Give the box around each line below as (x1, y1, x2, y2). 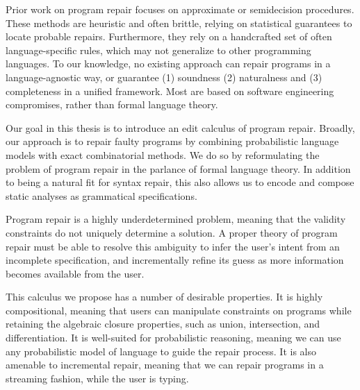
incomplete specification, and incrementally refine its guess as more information (6, 253, 344, 267)
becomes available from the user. (6, 266, 145, 280)
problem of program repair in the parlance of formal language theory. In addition (6, 161, 351, 176)
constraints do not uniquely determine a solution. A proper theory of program (6, 225, 338, 239)
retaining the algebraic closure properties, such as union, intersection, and (6, 316, 320, 331)
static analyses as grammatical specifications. (6, 188, 197, 203)
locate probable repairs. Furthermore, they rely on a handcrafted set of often (6, 29, 332, 44)
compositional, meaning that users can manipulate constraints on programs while (6, 303, 352, 317)
